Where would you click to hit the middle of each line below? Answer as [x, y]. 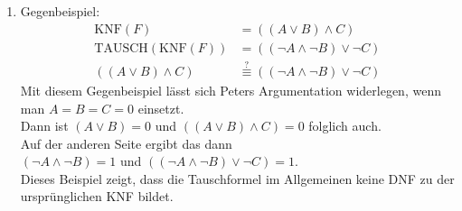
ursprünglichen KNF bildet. [97, 196]
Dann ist [44, 126]
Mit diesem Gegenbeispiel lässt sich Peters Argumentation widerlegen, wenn [231, 90]
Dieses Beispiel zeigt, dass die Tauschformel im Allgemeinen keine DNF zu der [237, 178]
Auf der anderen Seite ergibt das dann [126, 143]
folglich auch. [345, 126]
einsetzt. [161, 108]
